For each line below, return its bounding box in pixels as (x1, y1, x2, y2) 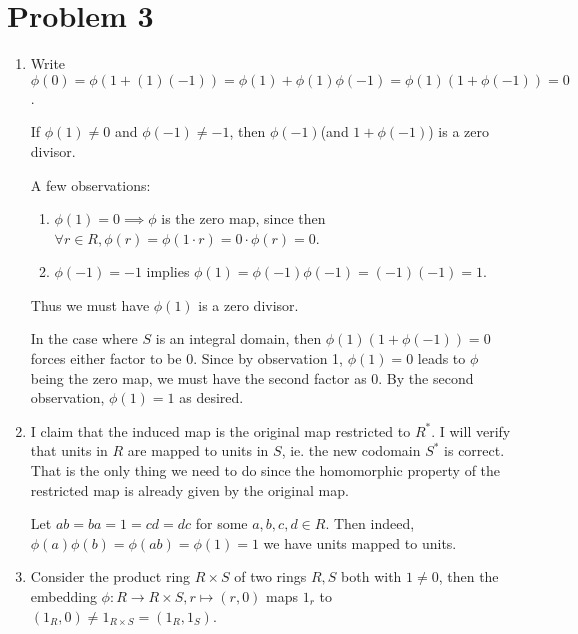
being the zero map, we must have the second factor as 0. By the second (30, 367, 474, 388)
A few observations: (30, 174, 151, 195)
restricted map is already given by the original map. (30, 479, 349, 500)
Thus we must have (30, 294, 150, 315)
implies (146, 261, 190, 282)
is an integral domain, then (155, 328, 322, 349)
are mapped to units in (127, 440, 269, 461)
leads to (417, 348, 466, 369)
